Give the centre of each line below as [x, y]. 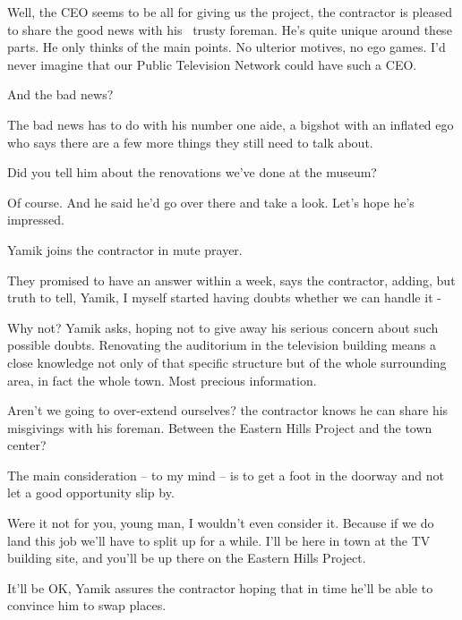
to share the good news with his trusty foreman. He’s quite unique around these [230, 29]
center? [27, 445]
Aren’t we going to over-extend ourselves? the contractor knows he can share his [228, 410]
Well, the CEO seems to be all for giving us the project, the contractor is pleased [230, 12]
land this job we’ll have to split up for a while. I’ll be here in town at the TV [219, 540]
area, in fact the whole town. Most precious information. [162, 380]
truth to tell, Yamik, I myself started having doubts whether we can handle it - [224, 297]
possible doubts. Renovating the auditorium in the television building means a [222, 345]
